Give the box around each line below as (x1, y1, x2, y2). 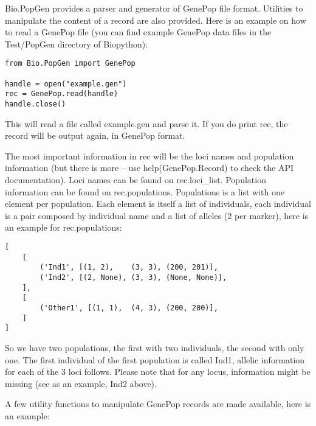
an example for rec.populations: (5, 221, 122, 234)
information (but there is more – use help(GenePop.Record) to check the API (5, 161, 294, 174)
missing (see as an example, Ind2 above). (5, 377, 157, 389)
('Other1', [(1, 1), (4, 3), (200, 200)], (39, 303, 218, 312)
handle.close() (5, 100, 66, 108)
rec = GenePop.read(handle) (5, 89, 118, 99)
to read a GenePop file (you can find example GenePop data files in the (5, 26, 272, 38)
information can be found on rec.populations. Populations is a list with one (5, 185, 284, 198)
